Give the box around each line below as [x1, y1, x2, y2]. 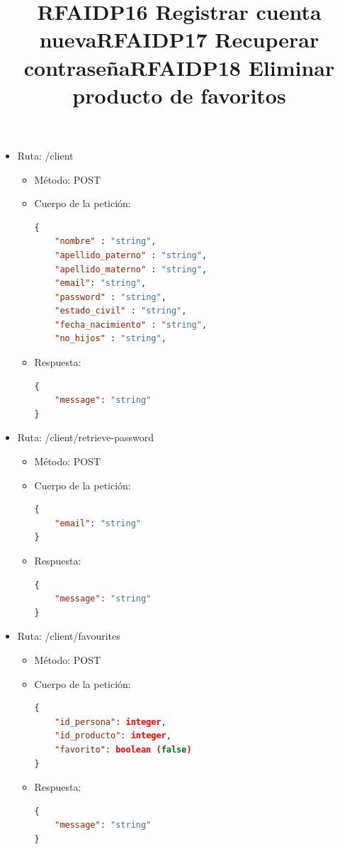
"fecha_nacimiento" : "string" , [55, 319, 208, 330]
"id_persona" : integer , [55, 716, 166, 727]
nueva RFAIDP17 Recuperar [39, 25, 319, 54]
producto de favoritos [72, 80, 286, 109]
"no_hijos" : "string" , [55, 333, 166, 344]
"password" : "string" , [55, 292, 166, 302]
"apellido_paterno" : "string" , [55, 250, 208, 260]
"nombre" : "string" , [55, 236, 157, 247]
